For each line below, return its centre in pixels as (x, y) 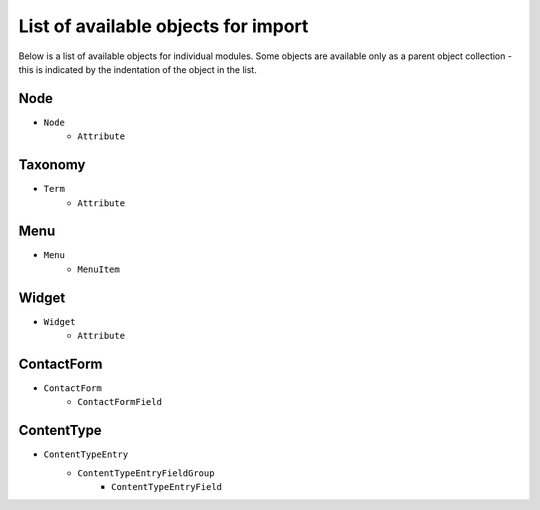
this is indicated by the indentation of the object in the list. (137, 69)
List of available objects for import (163, 26)
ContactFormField (119, 402)
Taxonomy (52, 165)
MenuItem (98, 269)
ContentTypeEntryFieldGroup (146, 473)
